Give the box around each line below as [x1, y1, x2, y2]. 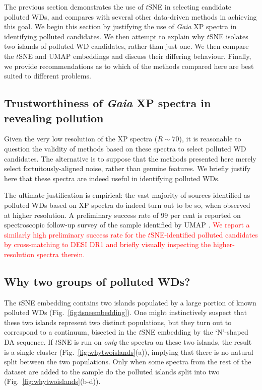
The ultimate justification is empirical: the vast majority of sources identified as [4, 190, 250, 200]
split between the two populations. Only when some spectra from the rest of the [4, 356, 251, 367]
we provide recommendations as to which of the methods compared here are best [4, 60, 254, 71]
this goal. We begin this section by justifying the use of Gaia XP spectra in [4, 21, 237, 32]
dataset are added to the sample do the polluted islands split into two [4, 366, 220, 376]
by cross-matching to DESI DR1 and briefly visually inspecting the [4, 239, 211, 250]
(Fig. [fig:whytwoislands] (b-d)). [4, 376, 101, 386]
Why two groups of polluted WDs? [4, 273, 190, 289]
